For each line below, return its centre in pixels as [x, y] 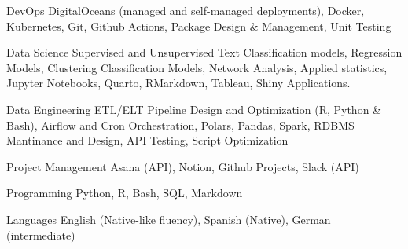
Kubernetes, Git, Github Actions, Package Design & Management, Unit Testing [199, 26]
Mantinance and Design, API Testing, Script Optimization [147, 140]
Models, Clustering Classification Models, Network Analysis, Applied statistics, [197, 67]
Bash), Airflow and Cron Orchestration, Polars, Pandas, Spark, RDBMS [180, 124]
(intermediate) [41, 234]
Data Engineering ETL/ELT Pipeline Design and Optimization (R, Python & [194, 109]
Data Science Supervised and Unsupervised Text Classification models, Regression [204, 52]
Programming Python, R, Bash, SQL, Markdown [125, 193]
